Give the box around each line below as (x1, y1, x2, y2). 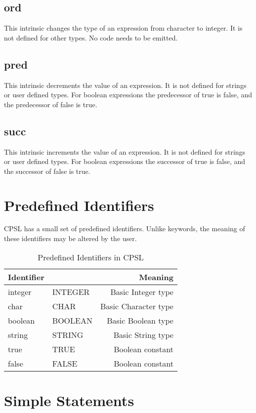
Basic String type (113, 329, 173, 340)
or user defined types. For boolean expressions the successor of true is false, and (4, 156, 246, 166)
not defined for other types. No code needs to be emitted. (4, 32, 178, 42)
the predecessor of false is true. (4, 99, 97, 109)
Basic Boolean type (107, 314, 173, 326)
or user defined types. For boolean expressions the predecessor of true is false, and (4, 89, 253, 100)
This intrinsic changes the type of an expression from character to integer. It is (4, 23, 243, 33)
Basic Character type (100, 300, 173, 312)
